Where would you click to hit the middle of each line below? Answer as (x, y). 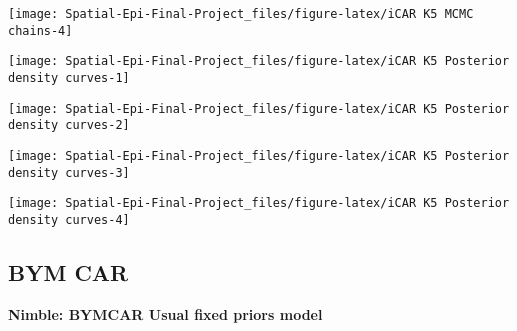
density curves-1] (69, 77)
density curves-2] (69, 125)
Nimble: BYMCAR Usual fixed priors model (165, 313)
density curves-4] (69, 219)
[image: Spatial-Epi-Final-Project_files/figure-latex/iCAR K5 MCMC (241, 14)
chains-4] (40, 30)
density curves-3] (69, 172)
